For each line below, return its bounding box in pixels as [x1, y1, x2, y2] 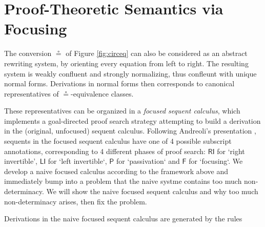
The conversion [4, 48, 52, 59]
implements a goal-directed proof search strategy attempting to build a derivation [4, 115, 261, 126]
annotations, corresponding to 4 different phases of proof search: [4, 145, 206, 156]
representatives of [4, 88, 59, 99]
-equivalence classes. [71, 88, 134, 99]
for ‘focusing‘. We [189, 156, 243, 166]
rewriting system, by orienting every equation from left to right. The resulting [4, 58, 249, 68]
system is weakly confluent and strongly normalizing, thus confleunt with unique [4, 68, 257, 79]
